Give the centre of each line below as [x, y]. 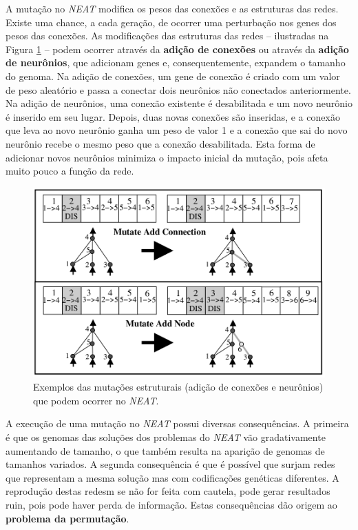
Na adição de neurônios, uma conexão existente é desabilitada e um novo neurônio [179, 103]
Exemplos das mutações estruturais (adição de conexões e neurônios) [178, 387]
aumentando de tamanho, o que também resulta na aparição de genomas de [165, 450]
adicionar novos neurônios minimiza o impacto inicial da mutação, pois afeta [167, 157]
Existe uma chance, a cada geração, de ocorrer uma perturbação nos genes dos [171, 22]
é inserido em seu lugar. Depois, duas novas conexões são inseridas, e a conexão [173, 116]
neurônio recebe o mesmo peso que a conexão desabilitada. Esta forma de [160, 143]
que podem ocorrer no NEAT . [96, 400]
